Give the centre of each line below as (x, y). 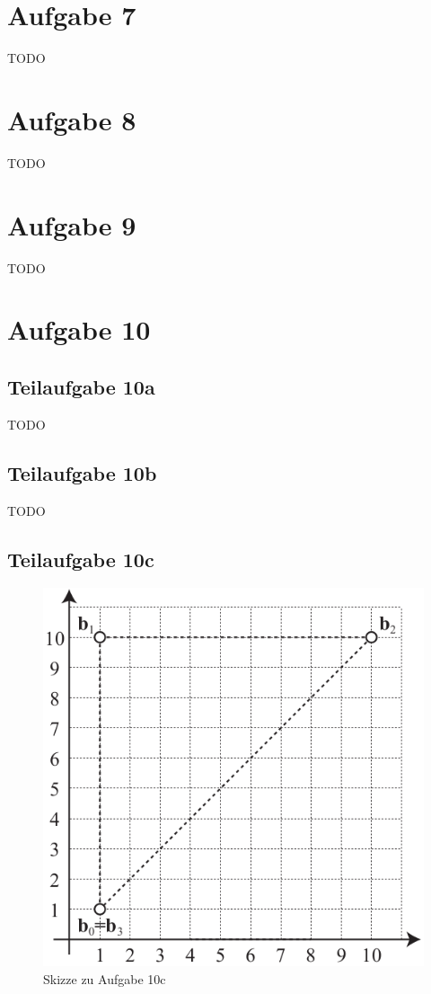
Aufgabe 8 (72, 119)
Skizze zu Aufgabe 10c (105, 978)
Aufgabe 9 (72, 224)
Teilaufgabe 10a (81, 386)
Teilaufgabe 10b (82, 472)
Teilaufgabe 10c (81, 559)
